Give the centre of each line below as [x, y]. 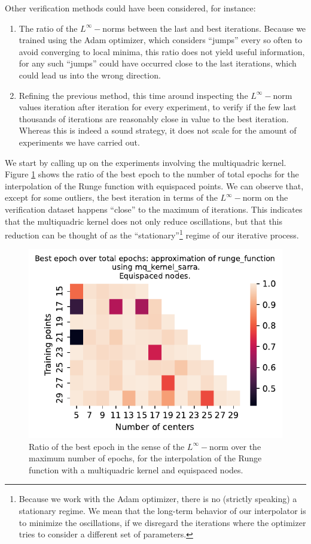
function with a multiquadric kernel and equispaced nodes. [136, 469]
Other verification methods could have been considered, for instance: [130, 8]
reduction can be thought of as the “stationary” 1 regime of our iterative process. [152, 234]
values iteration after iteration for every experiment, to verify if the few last [158, 107]
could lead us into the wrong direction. [90, 75]
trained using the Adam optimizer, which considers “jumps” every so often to [161, 40]
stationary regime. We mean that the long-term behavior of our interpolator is [162, 511]
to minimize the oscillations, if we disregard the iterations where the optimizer [162, 522]
